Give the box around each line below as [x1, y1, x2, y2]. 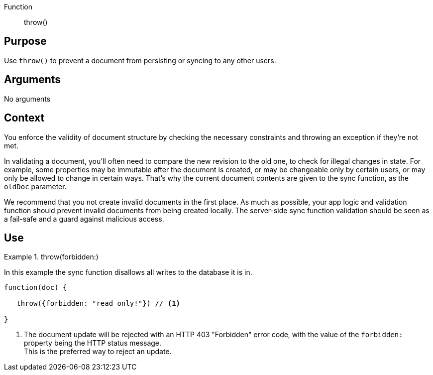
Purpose [4, 35, 47, 48]
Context [4, 112, 45, 125]
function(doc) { [4, 283, 67, 292]
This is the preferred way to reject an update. [24, 347, 172, 356]
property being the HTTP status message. [24, 339, 162, 348]
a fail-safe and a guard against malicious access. [4, 214, 164, 223]
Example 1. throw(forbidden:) [4, 252, 99, 261]
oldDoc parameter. [4, 182, 67, 191]
